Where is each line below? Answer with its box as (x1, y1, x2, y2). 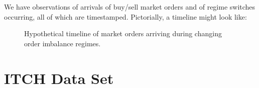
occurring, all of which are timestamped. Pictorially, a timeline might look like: (4, 11, 247, 22)
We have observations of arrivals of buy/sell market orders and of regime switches (4, 2, 255, 12)
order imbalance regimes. (24, 38, 101, 48)
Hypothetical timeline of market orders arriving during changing (24, 28, 222, 39)
